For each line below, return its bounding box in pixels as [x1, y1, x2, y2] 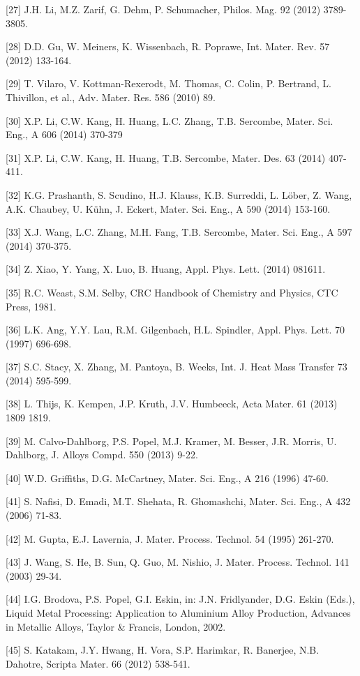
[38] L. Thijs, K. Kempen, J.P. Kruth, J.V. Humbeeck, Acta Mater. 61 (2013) [6, 396, 338, 411]
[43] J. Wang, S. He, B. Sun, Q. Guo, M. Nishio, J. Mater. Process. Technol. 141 [6, 555, 350, 569]
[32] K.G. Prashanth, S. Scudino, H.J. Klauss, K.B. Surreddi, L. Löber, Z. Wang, [6, 187, 352, 202]
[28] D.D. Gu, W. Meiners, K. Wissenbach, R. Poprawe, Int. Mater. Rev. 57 [6, 39, 330, 54]
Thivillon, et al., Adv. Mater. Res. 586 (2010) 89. [6, 89, 216, 104]
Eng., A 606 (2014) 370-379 [6, 127, 123, 142]
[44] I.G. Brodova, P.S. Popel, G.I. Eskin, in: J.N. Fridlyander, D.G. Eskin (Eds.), [6, 592, 355, 606]
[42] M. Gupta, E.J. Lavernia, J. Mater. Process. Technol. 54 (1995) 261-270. [6, 531, 334, 546]
